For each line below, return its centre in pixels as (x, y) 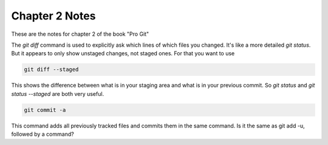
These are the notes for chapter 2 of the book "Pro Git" (80, 34)
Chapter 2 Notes (53, 16)
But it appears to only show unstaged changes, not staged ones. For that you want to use (123, 53)
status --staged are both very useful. (58, 93)
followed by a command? (43, 134)
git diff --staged (51, 69)
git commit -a (45, 110)
